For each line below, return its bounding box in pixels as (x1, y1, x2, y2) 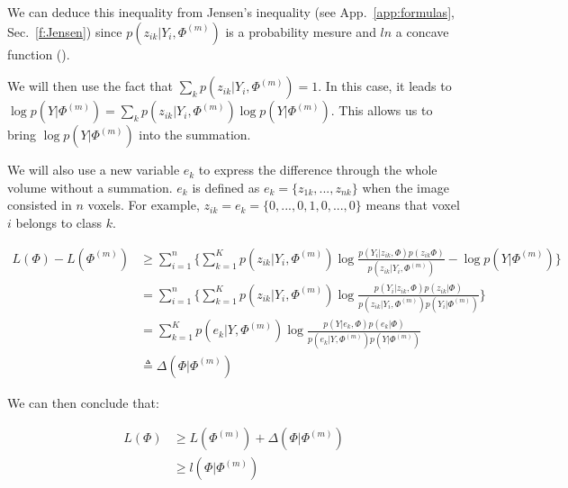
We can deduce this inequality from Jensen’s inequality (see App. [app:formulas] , (7, 3, 455, 21)
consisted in (7, 195, 72, 214)
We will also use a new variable (7, 160, 180, 179)
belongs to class (15, 212, 102, 231)
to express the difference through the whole (198, 160, 437, 179)
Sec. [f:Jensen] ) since (7, 22, 122, 41)
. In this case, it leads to (318, 77, 452, 95)
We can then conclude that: (7, 393, 159, 411)
